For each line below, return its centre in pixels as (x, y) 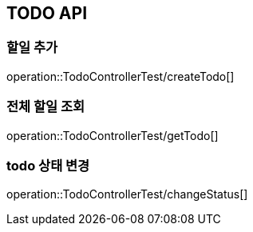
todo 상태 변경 (48, 165)
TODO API (47, 13)
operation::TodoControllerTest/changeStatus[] (127, 194)
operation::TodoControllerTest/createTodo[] (121, 76)
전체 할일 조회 (46, 107)
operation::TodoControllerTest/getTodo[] (113, 135)
